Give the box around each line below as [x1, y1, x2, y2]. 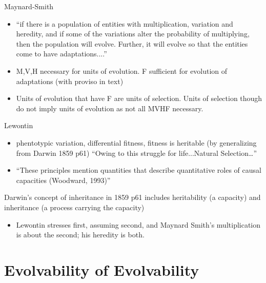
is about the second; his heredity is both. [16, 229, 145, 240]
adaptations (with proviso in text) [16, 75, 124, 86]
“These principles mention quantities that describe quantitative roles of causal [16, 165, 261, 175]
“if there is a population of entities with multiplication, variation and [16, 18, 233, 29]
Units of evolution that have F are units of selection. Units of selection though [16, 93, 262, 104]
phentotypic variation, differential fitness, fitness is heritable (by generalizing [16, 137, 257, 148]
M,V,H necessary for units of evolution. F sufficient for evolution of [16, 65, 228, 76]
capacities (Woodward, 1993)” [16, 174, 111, 185]
